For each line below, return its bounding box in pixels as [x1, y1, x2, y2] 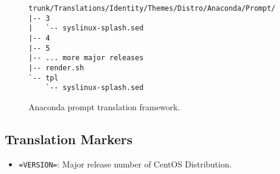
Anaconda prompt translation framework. [29, 100, 180, 113]
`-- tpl [29, 73, 59, 82]
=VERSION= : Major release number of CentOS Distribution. [18, 157, 232, 170]
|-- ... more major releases [29, 54, 144, 63]
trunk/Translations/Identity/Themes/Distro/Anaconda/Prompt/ [29, 4, 276, 13]
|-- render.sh [29, 63, 84, 72]
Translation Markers [5, 129, 133, 148]
